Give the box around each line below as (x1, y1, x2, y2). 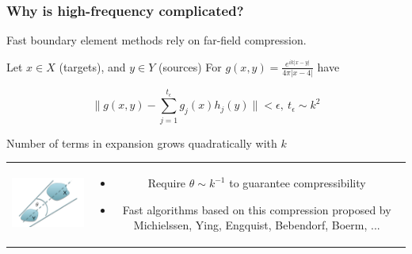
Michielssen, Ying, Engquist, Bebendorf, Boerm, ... (133, 217, 380, 233)
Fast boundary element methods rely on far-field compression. (6, 32, 307, 48)
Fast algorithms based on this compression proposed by (122, 201, 391, 217)
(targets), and (59, 58, 126, 75)
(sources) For (158, 58, 222, 75)
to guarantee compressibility (229, 175, 366, 191)
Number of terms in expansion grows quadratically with (6, 134, 277, 151)
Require (147, 175, 186, 191)
